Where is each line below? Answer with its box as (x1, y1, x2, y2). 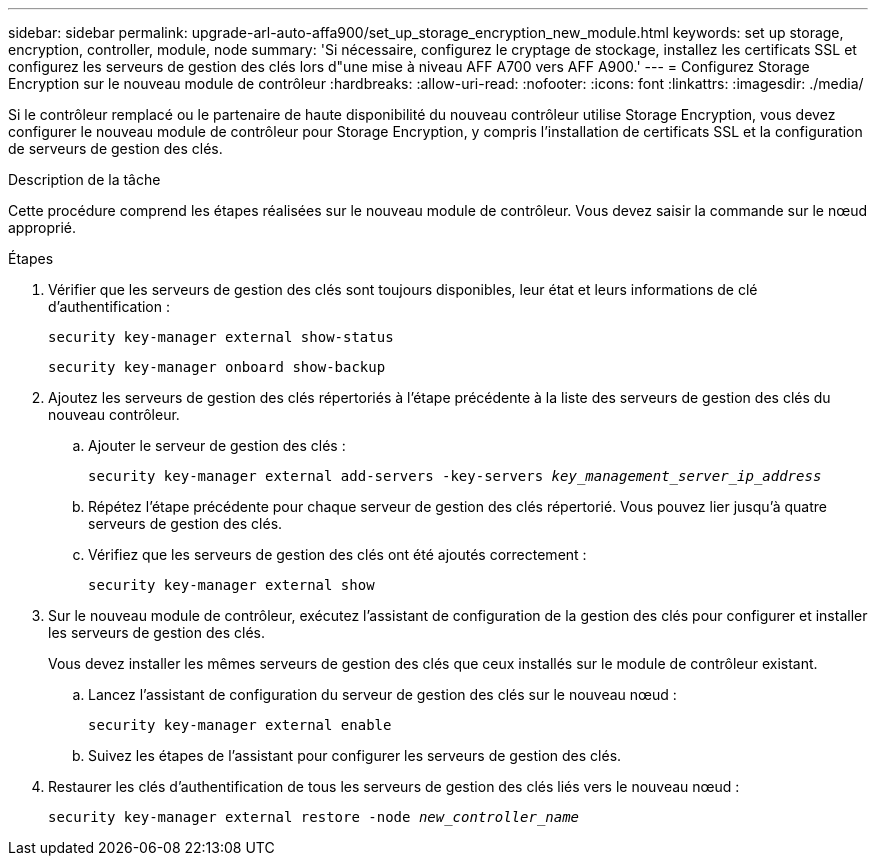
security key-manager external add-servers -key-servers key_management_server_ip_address (88, 468, 822, 484)
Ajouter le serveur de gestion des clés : (88, 437, 346, 454)
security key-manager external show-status (48, 329, 394, 345)
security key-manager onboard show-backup (48, 359, 386, 375)
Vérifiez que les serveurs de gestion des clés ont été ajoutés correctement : (88, 546, 587, 563)
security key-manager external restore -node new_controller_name (48, 809, 580, 825)
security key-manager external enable (88, 717, 392, 733)
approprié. (8, 219, 77, 236)
